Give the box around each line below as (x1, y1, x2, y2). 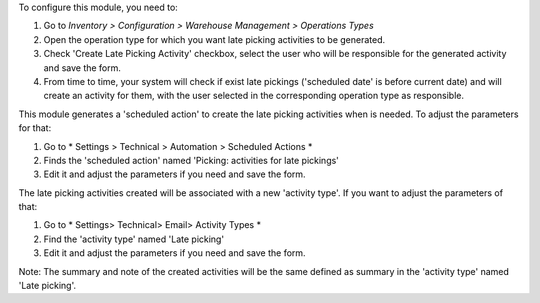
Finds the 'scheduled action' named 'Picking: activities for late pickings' (43, 154, 340, 166)
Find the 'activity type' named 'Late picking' (43, 233, 225, 245)
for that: (18, 122, 52, 134)
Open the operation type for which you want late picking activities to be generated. (43, 33, 386, 45)
